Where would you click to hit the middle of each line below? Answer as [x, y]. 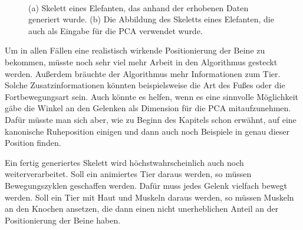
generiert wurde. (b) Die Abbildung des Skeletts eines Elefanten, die [151, 19]
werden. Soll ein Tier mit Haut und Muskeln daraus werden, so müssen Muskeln [149, 197]
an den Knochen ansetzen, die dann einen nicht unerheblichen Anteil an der [142, 209]
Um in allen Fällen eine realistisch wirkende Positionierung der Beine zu [135, 50]
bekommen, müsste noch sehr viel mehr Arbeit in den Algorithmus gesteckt [141, 61]
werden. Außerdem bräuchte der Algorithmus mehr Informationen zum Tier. [143, 73]
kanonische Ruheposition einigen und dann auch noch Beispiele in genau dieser [147, 131]
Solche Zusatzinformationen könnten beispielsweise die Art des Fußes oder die [145, 85]
